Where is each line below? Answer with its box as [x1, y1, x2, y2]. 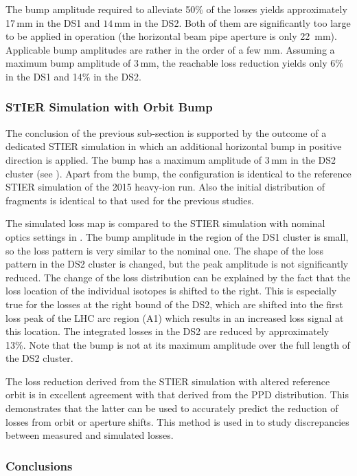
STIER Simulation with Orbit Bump [5, 98, 213, 116]
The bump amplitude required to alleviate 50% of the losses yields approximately [5, 2, 347, 16]
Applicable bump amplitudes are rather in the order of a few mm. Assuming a [5, 42, 335, 56]
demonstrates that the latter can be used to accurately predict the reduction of [5, 401, 338, 415]
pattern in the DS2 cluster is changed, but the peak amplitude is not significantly [5, 257, 349, 271]
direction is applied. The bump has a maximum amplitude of [5, 152, 262, 166]
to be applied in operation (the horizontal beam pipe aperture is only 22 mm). [5, 29, 337, 43]
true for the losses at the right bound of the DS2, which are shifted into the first [5, 296, 343, 311]
